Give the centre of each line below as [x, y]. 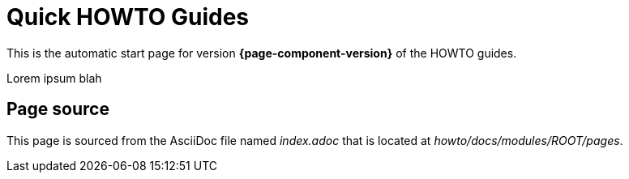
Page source [58, 109]
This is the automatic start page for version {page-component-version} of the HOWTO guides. [262, 53]
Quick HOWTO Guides [128, 17]
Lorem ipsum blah [54, 78]
